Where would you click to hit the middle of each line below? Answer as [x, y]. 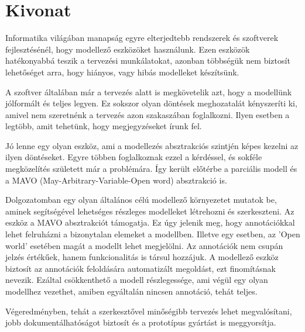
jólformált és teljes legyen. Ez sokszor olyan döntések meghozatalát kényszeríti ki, [151, 103]
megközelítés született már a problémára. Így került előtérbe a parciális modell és [151, 169]
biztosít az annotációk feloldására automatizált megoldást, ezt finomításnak [140, 268]
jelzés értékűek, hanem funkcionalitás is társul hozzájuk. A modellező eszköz [142, 257]
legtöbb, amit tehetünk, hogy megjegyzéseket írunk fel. [104, 126]
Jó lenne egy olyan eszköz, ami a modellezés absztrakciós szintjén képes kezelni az [152, 145]
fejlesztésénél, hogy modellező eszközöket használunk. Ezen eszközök [128, 49]
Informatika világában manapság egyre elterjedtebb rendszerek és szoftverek [142, 38]
